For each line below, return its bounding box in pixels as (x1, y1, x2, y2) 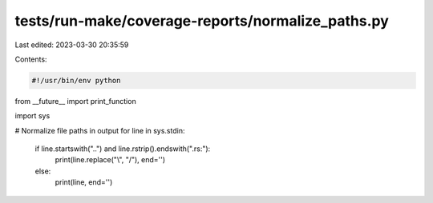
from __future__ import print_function (14, 96, 136, 105)
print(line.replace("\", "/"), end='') (55, 155, 166, 165)
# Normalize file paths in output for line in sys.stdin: (14, 125, 185, 135)
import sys (14, 111, 51, 121)
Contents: (14, 54, 47, 64)
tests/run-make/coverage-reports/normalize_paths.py (14, 12, 389, 30)
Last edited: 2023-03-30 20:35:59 (14, 40, 129, 50)
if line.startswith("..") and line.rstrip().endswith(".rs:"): (34, 144, 211, 153)
